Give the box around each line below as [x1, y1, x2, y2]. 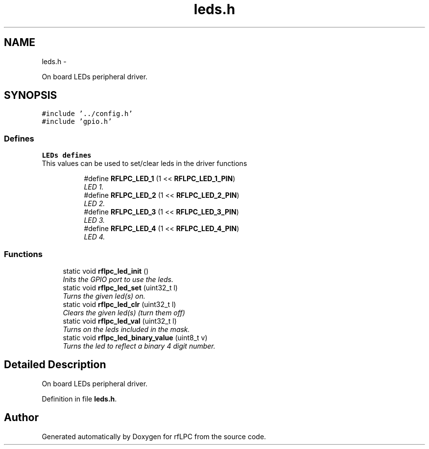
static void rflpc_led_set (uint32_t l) [63, 283, 178, 292]
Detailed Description [4, 358, 106, 371]
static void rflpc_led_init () [63, 266, 149, 275]
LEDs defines [42, 151, 92, 160]
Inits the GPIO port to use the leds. [63, 275, 174, 284]
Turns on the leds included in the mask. [63, 325, 190, 333]
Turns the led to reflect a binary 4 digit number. [63, 341, 215, 350]
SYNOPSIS [4, 89, 57, 102]
